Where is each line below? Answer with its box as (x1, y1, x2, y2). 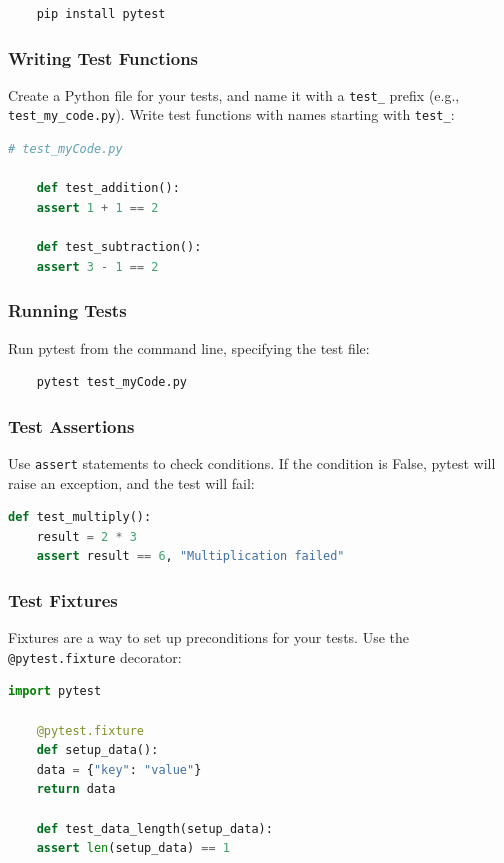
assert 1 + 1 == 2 (36, 200, 159, 215)
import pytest (8, 684, 102, 699)
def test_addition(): (36, 181, 180, 196)
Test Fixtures (8, 587, 118, 612)
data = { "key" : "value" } (36, 762, 202, 777)
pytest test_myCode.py (36, 375, 187, 390)
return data (36, 782, 116, 797)
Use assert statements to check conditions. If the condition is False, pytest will (8, 452, 496, 473)
